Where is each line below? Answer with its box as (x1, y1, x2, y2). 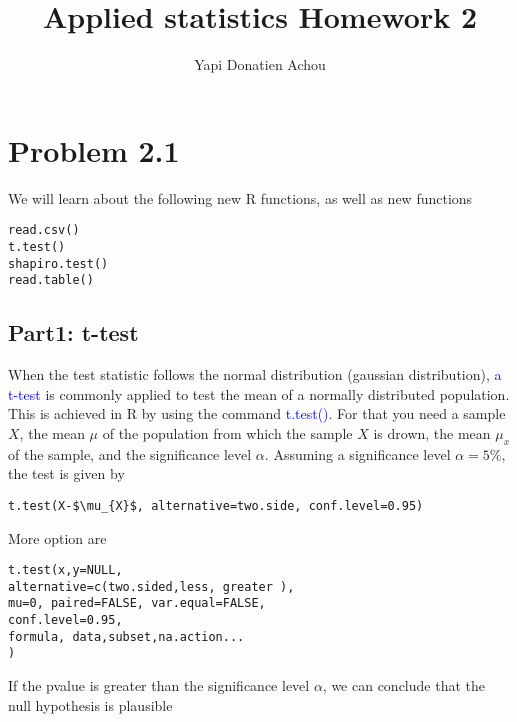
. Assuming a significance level (264, 443, 451, 464)
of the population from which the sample (102, 422, 353, 443)
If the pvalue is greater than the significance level (8, 675, 310, 696)
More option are (8, 527, 107, 548)
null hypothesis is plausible (8, 694, 173, 715)
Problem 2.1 (8, 129, 180, 170)
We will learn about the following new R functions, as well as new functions (8, 187, 473, 208)
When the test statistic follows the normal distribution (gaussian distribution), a (8, 364, 502, 385)
